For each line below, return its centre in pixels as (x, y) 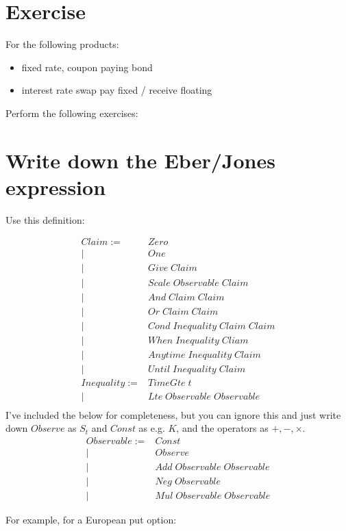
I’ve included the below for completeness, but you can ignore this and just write (173, 414)
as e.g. (152, 428)
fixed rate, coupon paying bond (87, 67)
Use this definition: (45, 219)
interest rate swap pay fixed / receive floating (117, 90)
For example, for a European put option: (91, 520)
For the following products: (62, 44)
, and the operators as (222, 428)
